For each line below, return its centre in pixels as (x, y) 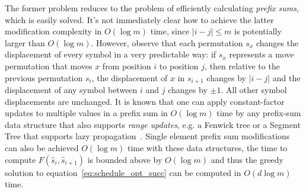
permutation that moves (49, 65)
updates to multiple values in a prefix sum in (86, 113)
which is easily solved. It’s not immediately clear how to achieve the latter (139, 19)
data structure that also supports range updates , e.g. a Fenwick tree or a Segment (153, 124)
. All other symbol (254, 90)
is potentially (258, 31)
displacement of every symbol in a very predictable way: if (111, 54)
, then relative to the (242, 65)
